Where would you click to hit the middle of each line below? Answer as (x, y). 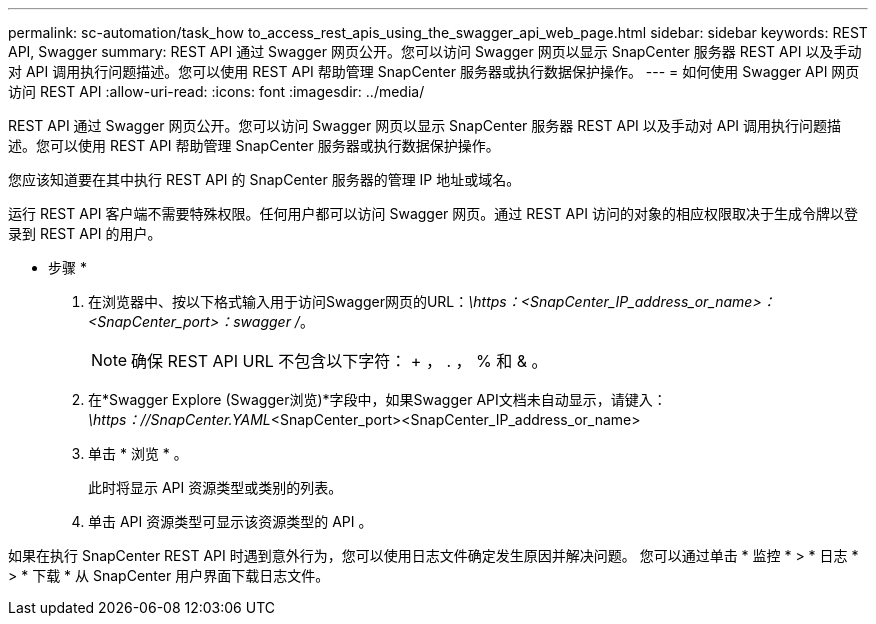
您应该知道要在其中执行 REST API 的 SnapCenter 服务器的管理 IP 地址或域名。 (264, 179)
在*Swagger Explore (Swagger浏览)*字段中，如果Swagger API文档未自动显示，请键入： (377, 399)
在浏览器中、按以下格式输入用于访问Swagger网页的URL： (278, 301)
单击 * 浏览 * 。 (138, 453)
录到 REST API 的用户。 (85, 233)
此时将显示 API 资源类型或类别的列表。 (215, 487)
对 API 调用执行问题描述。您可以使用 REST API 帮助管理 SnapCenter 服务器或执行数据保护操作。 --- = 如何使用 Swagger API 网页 (434, 71)
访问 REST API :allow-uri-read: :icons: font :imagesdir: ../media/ (216, 91)
